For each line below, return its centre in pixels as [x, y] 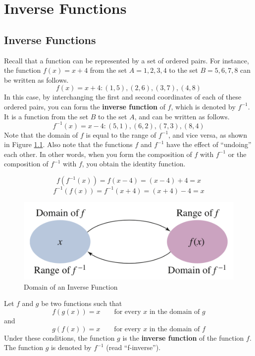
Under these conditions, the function [59, 337]
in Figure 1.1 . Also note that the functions [68, 144]
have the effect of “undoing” [209, 144]
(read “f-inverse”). [133, 347]
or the [237, 154]
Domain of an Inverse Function [71, 286]
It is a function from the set [46, 116]
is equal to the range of [121, 134]
